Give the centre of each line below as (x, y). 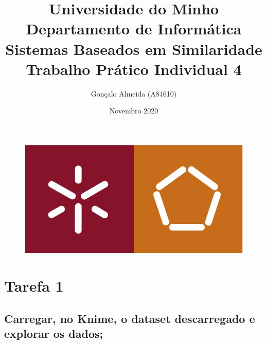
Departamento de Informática (134, 28)
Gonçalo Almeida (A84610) (134, 93)
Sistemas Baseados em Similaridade (134, 49)
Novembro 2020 (134, 111)
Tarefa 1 (34, 285)
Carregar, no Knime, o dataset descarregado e (130, 318)
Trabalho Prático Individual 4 (134, 69)
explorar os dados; (54, 333)
